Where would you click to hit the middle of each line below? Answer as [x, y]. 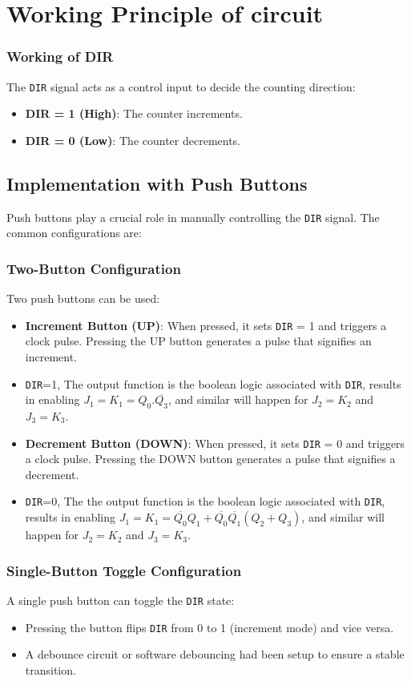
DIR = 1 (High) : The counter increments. [134, 113]
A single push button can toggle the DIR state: [121, 600]
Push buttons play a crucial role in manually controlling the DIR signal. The [193, 217]
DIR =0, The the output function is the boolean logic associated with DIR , [205, 501]
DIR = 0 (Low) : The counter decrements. [133, 140]
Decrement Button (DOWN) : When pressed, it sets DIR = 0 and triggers [215, 443]
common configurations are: [74, 233]
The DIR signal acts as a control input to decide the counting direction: [181, 86]
